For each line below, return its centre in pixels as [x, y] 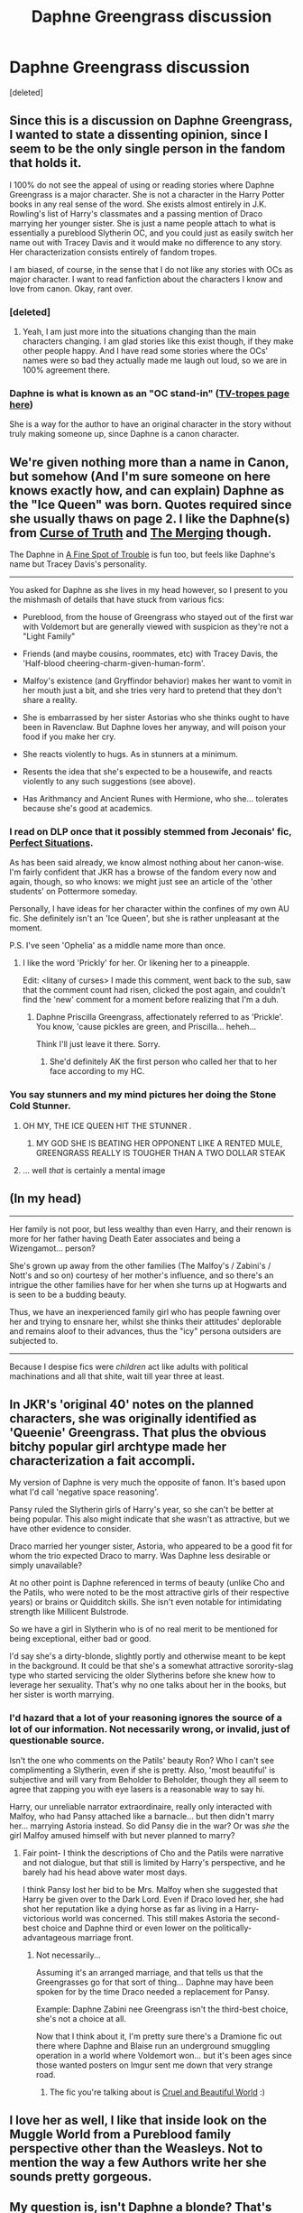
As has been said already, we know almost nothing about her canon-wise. [147, 863]
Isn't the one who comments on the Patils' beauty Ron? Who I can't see [142, 1760]
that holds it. [46, 163]
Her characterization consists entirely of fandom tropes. [114, 252]
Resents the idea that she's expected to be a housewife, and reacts [147, 772]
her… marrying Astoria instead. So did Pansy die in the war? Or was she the [150, 1826]
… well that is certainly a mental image [94, 1170]
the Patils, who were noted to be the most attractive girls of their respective [149, 1593]
